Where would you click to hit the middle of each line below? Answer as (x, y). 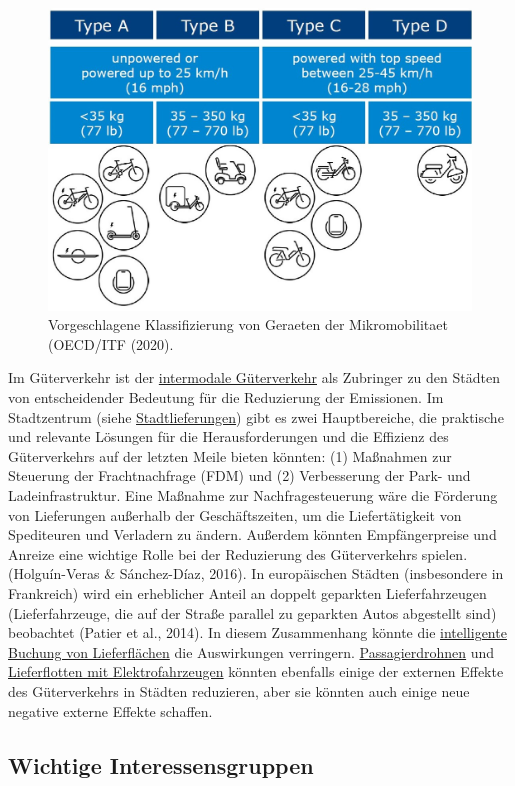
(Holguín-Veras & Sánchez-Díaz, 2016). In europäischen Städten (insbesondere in (256, 573)
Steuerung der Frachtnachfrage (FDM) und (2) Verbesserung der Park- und (239, 475)
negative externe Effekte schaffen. (110, 710)
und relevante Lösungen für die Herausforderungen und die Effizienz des (228, 436)
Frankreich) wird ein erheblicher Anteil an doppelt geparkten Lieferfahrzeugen (247, 592)
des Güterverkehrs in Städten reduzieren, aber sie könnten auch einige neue (239, 690)
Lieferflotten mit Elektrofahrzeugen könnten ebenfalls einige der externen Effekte (256, 671)
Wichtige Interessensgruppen (161, 764)
